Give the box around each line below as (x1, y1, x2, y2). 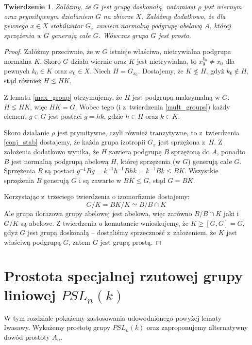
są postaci (45, 165, 74, 176)
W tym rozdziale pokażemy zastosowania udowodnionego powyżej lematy (4, 312, 222, 323)
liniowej (4, 284, 56, 304)
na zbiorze (103, 11, 134, 21)
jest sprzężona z (158, 137, 205, 147)
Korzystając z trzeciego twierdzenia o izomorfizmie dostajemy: (4, 191, 190, 201)
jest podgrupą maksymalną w (132, 92, 220, 102)
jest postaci (48, 111, 82, 121)
